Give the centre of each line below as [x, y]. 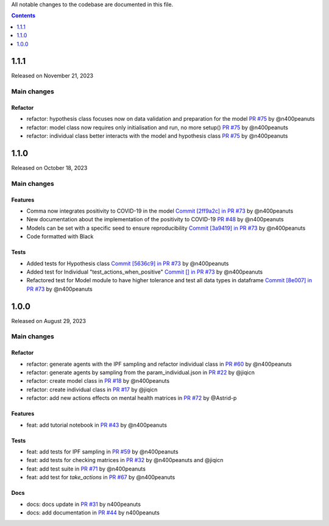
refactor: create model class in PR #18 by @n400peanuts [98, 381]
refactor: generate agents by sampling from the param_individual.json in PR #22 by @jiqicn [141, 372]
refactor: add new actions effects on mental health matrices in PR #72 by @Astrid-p [132, 398]
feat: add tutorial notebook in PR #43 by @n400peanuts [97, 425]
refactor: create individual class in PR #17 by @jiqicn [92, 389]
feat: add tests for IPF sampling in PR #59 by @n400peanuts [103, 452]
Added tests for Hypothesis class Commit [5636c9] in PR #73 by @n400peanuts [128, 263]
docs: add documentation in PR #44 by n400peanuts [93, 513]
